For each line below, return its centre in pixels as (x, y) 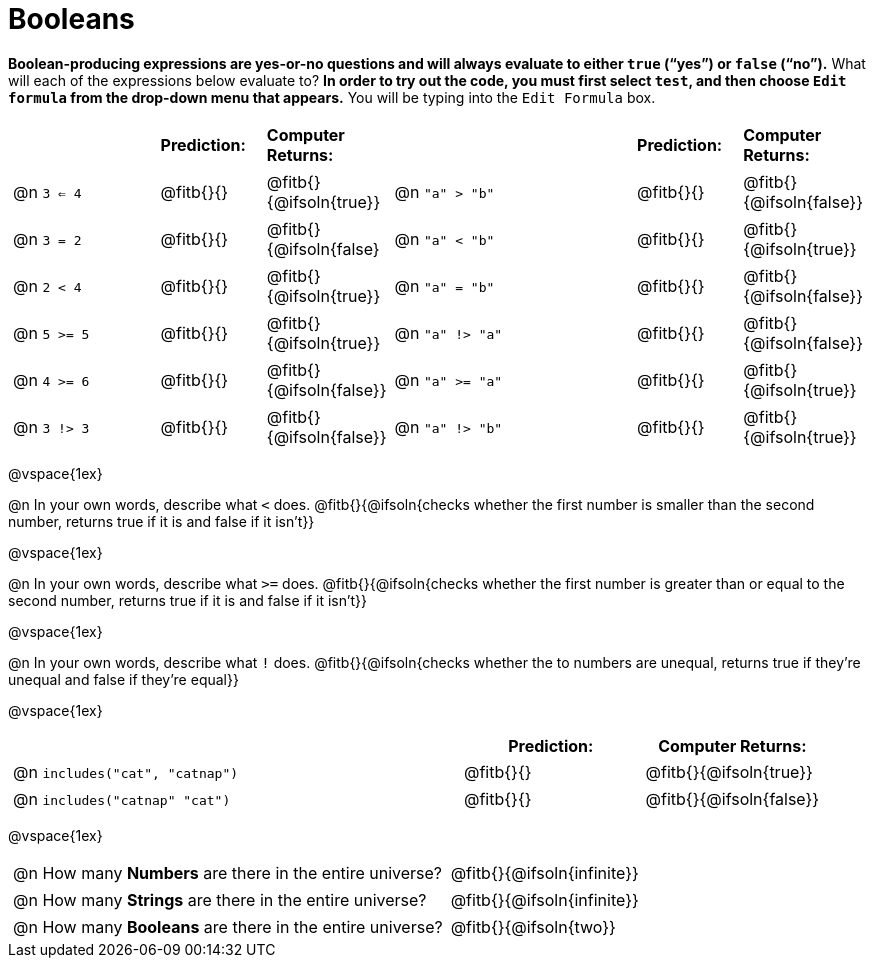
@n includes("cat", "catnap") (126, 771)
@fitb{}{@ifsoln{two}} (533, 926)
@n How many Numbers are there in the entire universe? (228, 872)
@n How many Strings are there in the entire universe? (220, 899)
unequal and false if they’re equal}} (123, 679)
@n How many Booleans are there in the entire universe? (228, 926)
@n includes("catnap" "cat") (122, 798)
